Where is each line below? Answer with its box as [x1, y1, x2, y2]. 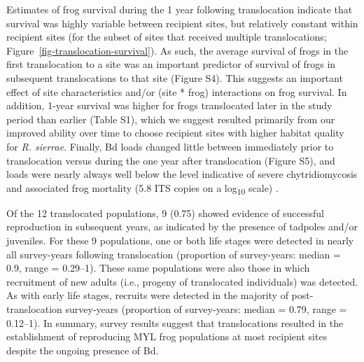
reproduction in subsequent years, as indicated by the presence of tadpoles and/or [6, 219, 358, 234]
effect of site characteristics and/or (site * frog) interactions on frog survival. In [6, 84, 347, 99]
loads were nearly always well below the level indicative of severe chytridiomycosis [6, 167, 358, 181]
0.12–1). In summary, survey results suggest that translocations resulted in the [6, 315, 344, 330]
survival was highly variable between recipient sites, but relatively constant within [6, 15, 358, 30]
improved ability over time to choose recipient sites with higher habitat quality [6, 125, 344, 140]
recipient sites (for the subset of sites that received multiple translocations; [6, 29, 327, 44]
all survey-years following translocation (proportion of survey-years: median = [6, 246, 341, 261]
